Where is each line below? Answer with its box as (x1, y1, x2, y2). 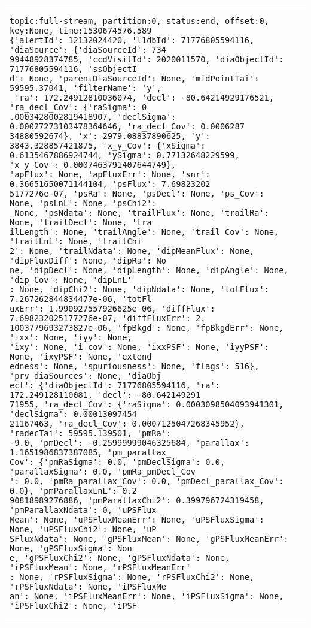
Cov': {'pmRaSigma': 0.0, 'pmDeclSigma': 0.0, (10, 457, 225, 467)
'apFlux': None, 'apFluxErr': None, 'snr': (10, 170, 211, 179)
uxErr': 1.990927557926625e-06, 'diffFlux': (10, 304, 215, 313)
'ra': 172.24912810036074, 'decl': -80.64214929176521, (14, 93, 274, 102)
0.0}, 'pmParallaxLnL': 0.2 (10, 486, 137, 496)
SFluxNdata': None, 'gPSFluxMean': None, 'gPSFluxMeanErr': (10, 534, 289, 544)
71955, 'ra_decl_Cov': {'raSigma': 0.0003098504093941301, (10, 400, 284, 409)
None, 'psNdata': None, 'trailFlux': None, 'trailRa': (14, 208, 269, 218)
